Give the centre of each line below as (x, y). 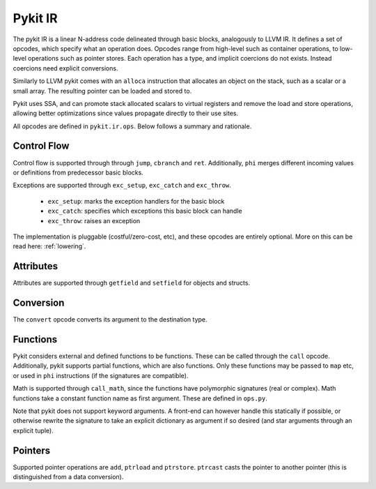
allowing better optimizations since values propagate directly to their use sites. (126, 113)
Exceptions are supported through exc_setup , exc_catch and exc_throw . (122, 186)
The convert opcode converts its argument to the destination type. (110, 319)
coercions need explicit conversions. (65, 68)
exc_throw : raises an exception (94, 220)
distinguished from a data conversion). (68, 477)
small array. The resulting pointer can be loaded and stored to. (102, 91)
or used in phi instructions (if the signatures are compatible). (101, 375)
